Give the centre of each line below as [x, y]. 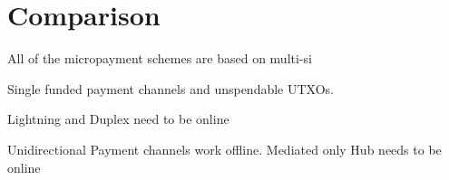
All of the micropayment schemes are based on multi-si [160, 58]
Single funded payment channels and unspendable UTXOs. [171, 88]
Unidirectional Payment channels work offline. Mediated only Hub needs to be [224, 149]
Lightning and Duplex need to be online [118, 119]
